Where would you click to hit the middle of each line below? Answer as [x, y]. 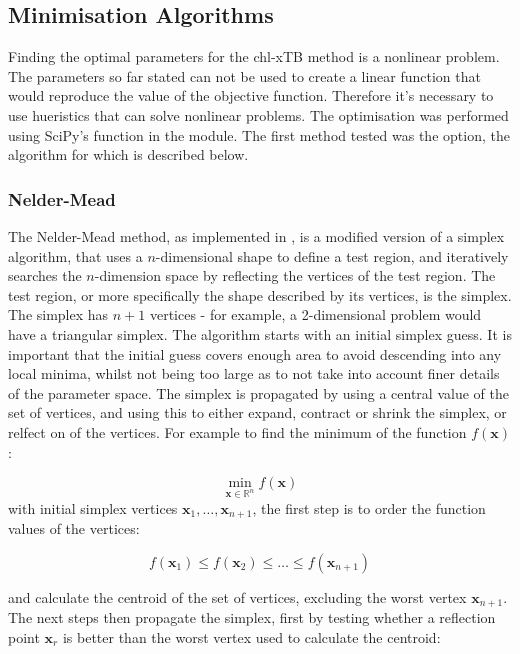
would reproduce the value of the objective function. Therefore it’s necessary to [251, 95]
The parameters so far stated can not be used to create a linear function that [244, 75]
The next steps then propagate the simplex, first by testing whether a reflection [252, 617]
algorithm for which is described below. [128, 154]
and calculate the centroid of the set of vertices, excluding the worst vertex [237, 596]
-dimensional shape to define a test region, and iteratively [332, 255]
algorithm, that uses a [75, 255]
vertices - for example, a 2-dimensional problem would [315, 314]
